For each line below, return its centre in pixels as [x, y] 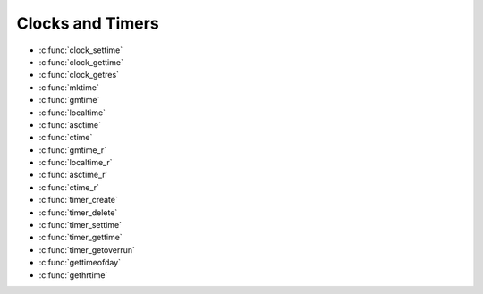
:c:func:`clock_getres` [79, 75]
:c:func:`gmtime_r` [73, 150]
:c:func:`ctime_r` [69, 187]
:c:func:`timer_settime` [80, 225]
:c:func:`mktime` [69, 87]
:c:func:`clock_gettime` [81, 62]
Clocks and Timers [88, 23]
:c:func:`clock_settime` [81, 50]
